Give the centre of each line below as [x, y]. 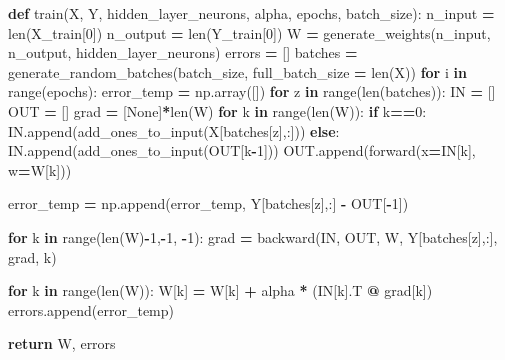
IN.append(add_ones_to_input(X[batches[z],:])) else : [174, 130]
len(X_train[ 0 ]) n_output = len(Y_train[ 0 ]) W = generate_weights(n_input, [249, 32]
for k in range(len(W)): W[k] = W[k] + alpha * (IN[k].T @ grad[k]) [220, 290]
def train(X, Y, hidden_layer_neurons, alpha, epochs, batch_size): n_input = [251, 13]
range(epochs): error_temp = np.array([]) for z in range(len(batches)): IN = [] [252, 91]
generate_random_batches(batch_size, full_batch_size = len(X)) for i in [237, 71]
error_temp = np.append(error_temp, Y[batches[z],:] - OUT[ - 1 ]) [208, 203]
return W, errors [62, 343]
